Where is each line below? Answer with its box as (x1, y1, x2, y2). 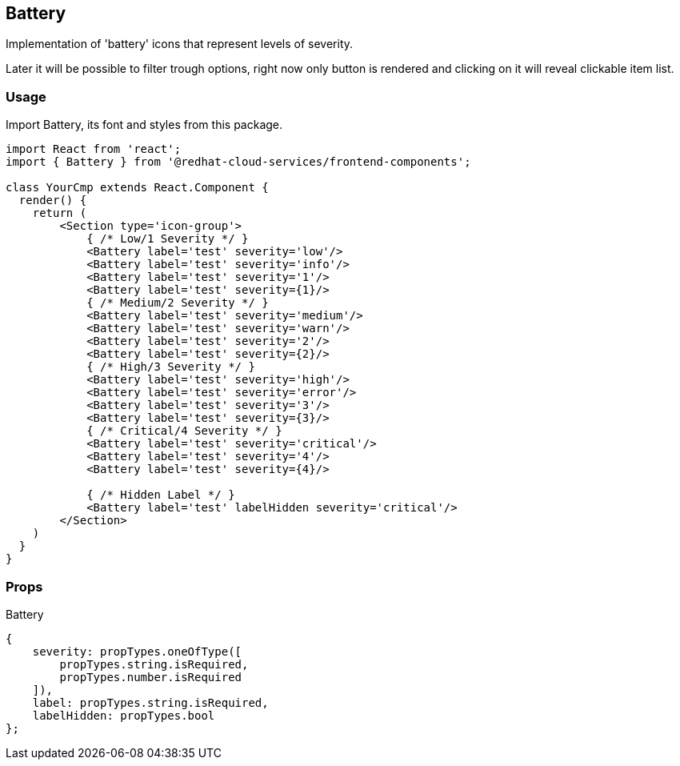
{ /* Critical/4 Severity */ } (86, 424, 282, 438)
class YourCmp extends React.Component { (6, 181, 269, 195)
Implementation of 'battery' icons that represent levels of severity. (6, 37, 354, 51)
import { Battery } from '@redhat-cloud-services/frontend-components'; (6, 155, 471, 169)
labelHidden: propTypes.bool (32, 708, 215, 722)
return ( (32, 207, 87, 220)
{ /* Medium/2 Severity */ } (86, 296, 269, 310)
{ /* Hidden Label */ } (86, 488, 235, 502)
